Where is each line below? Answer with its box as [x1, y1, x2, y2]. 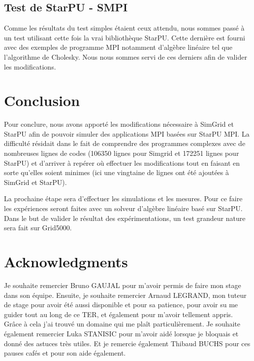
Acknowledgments [4, 252, 128, 272]
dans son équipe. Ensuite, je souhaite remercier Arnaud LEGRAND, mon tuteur [4, 289, 247, 300]
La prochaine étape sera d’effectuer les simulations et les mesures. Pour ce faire [4, 193, 243, 204]
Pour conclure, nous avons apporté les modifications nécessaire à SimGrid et [4, 119, 234, 129]
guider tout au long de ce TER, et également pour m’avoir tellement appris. [4, 309, 233, 319]
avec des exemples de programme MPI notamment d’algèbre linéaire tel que [4, 42, 233, 52]
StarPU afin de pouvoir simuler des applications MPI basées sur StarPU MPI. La [4, 128, 250, 139]
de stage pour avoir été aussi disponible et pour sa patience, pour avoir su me [4, 299, 238, 310]
